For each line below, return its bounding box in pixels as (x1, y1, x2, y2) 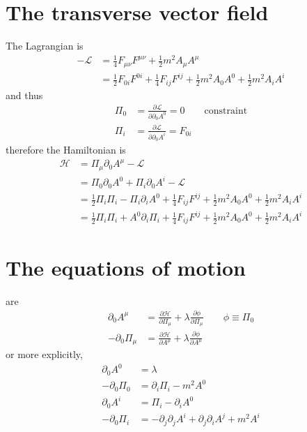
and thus (6, 87, 43, 102)
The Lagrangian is (6, 38, 84, 53)
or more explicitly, (6, 347, 83, 362)
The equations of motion (6, 253, 246, 281)
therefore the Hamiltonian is (6, 142, 126, 156)
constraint (204, 105, 248, 116)
